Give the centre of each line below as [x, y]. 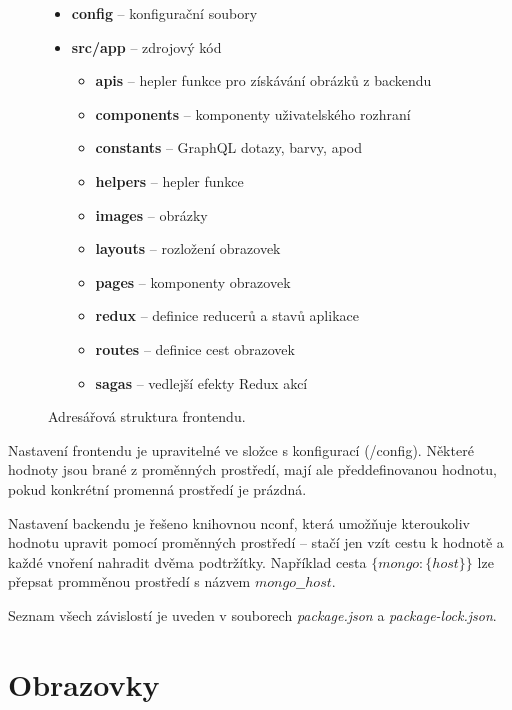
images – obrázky [151, 214]
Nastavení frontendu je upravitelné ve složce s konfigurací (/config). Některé [241, 449]
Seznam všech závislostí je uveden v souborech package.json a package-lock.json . [252, 614]
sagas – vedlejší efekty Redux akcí [201, 382]
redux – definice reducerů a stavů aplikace [227, 315]
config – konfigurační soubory [164, 13]
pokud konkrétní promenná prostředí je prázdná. [157, 488]
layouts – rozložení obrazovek [188, 248]
